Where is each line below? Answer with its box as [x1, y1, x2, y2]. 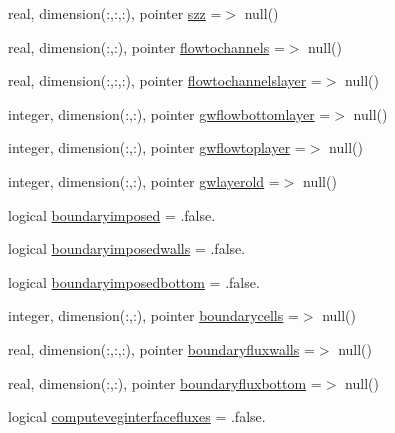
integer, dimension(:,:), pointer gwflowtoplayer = [8, 137, 306, 158]
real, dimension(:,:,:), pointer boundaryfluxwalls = [8, 338, 315, 359]
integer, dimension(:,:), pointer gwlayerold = [8, 170, 280, 191]
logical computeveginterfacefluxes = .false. [8, 406, 266, 427]
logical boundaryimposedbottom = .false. [8, 271, 260, 292]
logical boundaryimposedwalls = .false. [8, 238, 246, 259]
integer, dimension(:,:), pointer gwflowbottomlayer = [8, 103, 331, 124]
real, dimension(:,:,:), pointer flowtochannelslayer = [8, 70, 322, 91]
